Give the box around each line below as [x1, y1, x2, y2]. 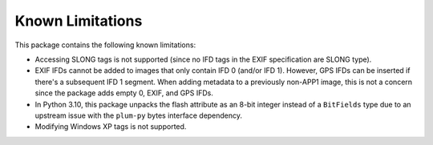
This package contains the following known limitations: [14, 40, 196, 50]
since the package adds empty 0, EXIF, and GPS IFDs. [34, 88, 214, 98]
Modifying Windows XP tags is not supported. [34, 122, 187, 131]
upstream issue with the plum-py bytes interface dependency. [34, 111, 243, 120]
